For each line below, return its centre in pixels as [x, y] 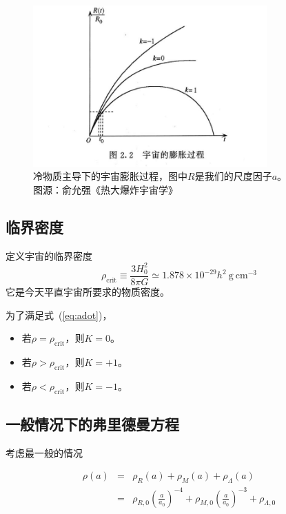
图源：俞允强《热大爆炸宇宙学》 [105, 189]
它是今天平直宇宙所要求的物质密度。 [88, 291]
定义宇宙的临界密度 [49, 255]
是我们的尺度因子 [233, 176]
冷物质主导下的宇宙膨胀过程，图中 [110, 176]
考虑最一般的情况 [44, 452]
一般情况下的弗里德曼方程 [92, 423]
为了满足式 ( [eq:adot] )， [59, 315]
